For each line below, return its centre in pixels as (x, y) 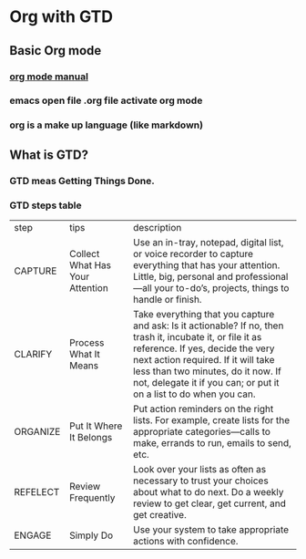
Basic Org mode (56, 51)
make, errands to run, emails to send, (212, 442)
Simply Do (92, 535)
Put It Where (96, 426)
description (158, 227)
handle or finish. (168, 299)
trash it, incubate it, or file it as (198, 336)
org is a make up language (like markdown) (106, 125)
